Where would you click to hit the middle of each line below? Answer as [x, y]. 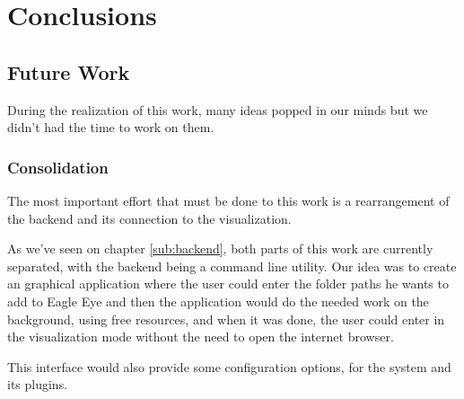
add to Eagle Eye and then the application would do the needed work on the [218, 301]
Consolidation [58, 167]
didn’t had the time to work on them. [111, 127]
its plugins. [38, 384]
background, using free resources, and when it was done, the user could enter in [226, 319]
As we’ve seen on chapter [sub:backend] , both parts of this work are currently [220, 248]
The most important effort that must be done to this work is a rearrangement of [228, 200]
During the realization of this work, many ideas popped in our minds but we [218, 109]
